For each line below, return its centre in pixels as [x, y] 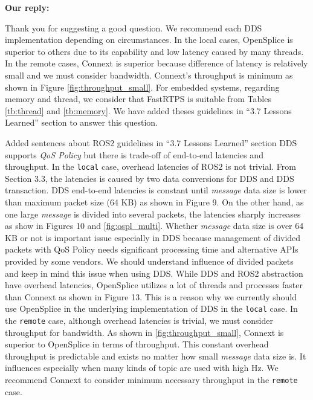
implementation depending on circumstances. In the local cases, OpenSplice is [149, 40]
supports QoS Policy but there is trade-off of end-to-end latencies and [134, 154]
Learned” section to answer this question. [81, 122]
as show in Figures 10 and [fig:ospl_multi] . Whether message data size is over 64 [154, 226]
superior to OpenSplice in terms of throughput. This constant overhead [137, 344]
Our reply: [27, 7]
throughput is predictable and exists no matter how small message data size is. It [156, 356]
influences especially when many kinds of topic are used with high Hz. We [142, 368]
